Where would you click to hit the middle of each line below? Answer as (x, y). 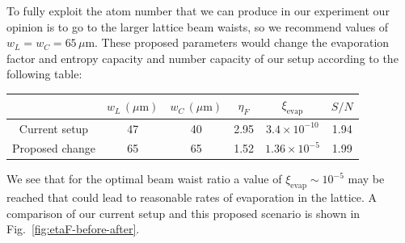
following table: (44, 74)
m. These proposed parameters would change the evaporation (237, 42)
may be (366, 179)
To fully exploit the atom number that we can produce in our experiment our (198, 10)
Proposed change (54, 148)
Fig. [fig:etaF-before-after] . (73, 229)
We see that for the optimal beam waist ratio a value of (144, 179)
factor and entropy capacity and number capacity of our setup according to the (202, 58)
